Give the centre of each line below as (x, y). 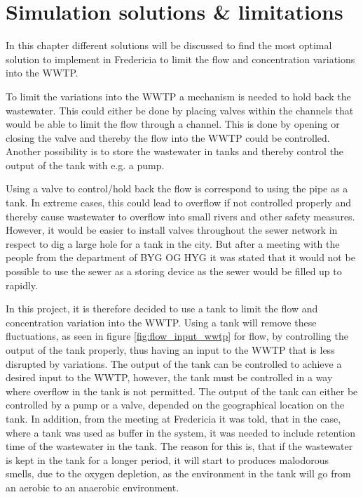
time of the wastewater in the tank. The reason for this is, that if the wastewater (179, 446)
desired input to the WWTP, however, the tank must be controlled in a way (169, 377)
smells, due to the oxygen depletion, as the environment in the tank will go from (178, 473)
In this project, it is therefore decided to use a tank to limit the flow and (162, 309)
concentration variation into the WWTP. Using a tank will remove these (161, 322)
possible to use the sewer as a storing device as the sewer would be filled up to (174, 271)
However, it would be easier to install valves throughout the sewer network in (172, 230)
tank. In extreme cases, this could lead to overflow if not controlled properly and (179, 203)
